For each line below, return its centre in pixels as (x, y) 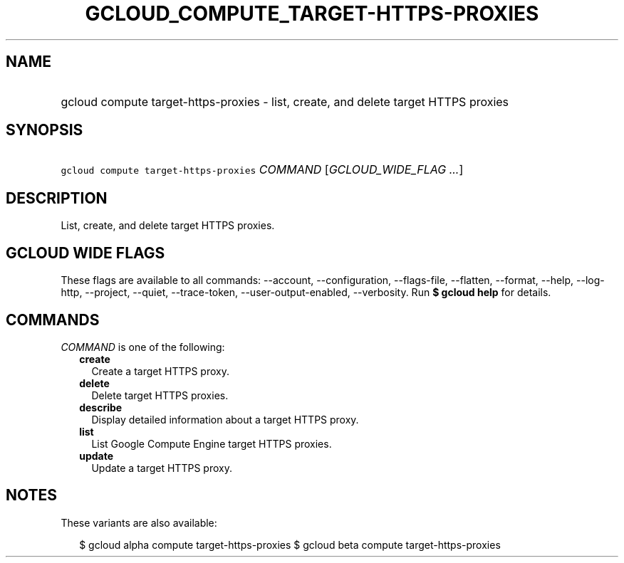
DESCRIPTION (57, 198)
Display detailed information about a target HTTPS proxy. (225, 419)
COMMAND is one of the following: (143, 347)
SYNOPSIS (45, 130)
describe (101, 407)
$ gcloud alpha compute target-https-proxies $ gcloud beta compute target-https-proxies (290, 544)
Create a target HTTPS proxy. (160, 371)
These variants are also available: (139, 522)
